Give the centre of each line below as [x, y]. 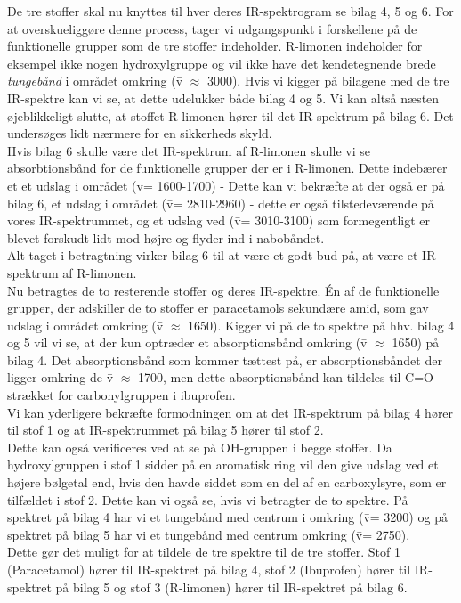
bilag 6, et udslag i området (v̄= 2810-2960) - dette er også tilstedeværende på [221, 203]
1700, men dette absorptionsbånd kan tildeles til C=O [285, 377]
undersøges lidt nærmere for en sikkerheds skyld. [140, 133]
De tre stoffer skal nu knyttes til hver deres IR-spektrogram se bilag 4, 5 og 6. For [230, 11]
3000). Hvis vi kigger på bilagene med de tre [328, 81]
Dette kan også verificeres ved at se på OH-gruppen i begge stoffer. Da [200, 447]
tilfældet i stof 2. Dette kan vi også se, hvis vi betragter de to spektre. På [208, 499]
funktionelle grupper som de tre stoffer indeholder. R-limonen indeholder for [215, 46]
